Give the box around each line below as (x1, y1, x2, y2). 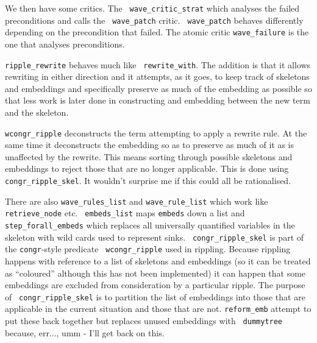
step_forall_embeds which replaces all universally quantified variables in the (5, 219, 295, 232)
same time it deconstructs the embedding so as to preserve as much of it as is (5, 138, 294, 151)
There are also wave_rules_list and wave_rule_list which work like (5, 194, 268, 207)
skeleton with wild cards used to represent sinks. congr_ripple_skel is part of (5, 230, 304, 243)
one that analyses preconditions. (5, 37, 125, 50)
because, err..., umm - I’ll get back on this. (5, 326, 165, 339)
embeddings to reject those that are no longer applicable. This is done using (5, 162, 289, 175)
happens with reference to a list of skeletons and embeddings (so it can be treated (5, 255, 311, 267)
